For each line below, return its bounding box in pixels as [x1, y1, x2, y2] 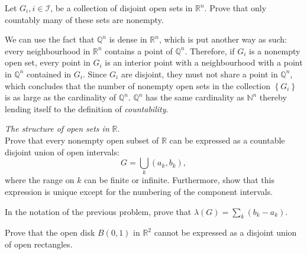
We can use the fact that [5, 33, 95, 45]
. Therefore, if [185, 44, 235, 57]
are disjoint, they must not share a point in [121, 67, 278, 80]
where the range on [5, 174, 75, 186]
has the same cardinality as [146, 91, 244, 103]
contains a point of [105, 44, 173, 57]
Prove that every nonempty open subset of [5, 133, 159, 146]
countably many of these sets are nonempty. [5, 13, 164, 25]
